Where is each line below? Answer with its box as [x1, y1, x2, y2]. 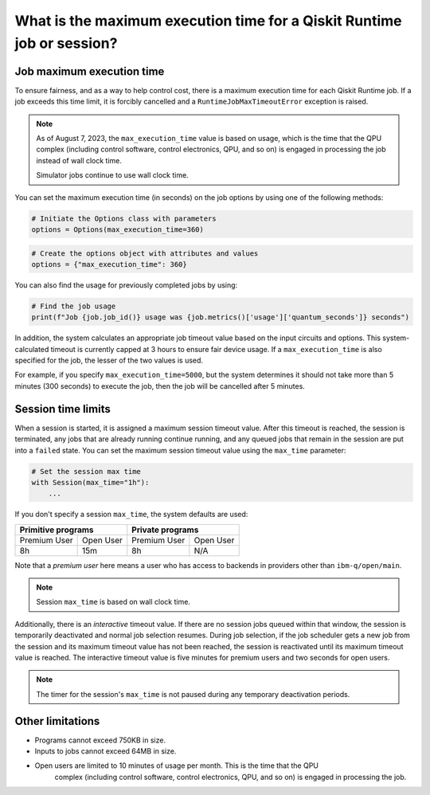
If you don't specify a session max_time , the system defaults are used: [14, 510, 248, 519]
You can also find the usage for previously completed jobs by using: [14, 280, 238, 290]
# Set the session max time [31, 467, 141, 476]
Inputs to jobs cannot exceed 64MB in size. [34, 746, 177, 756]
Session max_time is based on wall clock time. [36, 597, 191, 607]
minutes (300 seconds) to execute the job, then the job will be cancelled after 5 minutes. [14, 381, 306, 390]
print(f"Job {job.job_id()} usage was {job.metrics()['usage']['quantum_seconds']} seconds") [31, 313, 410, 322]
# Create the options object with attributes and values [31, 249, 259, 258]
